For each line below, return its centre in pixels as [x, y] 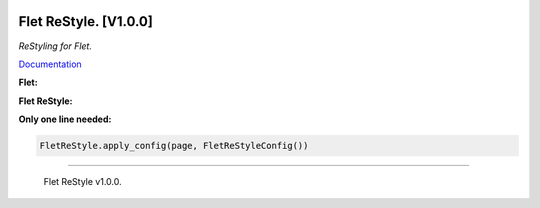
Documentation [50, 64]
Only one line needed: [65, 119]
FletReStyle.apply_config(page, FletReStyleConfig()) [174, 146]
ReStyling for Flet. [55, 46]
